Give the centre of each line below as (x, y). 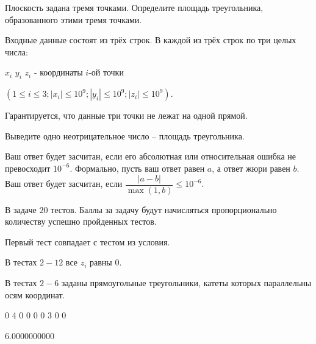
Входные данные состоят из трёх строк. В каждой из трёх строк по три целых (151, 40)
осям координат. (35, 294)
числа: (16, 51)
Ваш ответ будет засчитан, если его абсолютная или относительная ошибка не (150, 156)
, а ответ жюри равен (251, 168)
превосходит (28, 168)
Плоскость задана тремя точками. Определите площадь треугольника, (134, 7)
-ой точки (106, 72)
